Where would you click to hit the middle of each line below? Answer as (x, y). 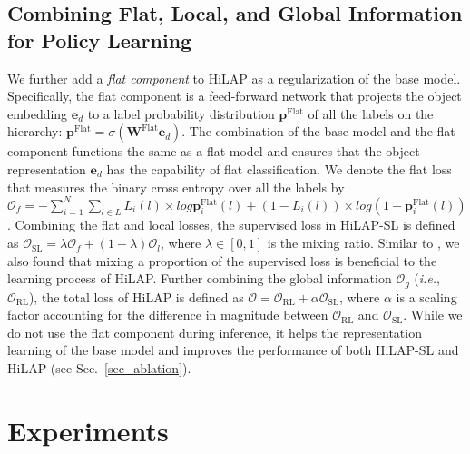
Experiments (88, 430)
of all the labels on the (371, 113)
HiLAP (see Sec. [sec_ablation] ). (99, 368)
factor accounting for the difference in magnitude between (168, 315)
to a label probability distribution (181, 113)
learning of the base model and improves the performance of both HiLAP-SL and (233, 350)
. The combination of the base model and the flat (318, 131)
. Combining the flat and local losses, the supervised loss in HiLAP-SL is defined (231, 225)
